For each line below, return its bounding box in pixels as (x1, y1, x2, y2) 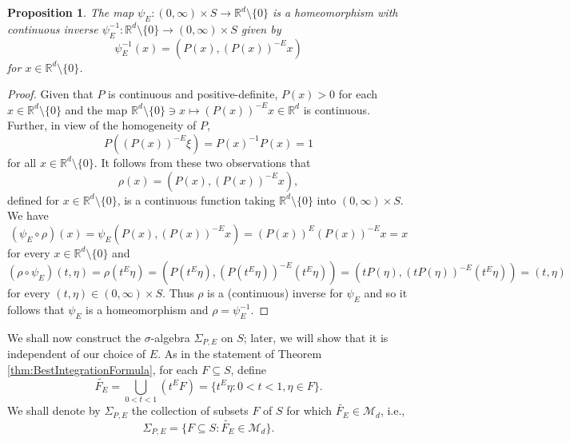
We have (7, 207, 49, 224)
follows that (7, 301, 65, 318)
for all (7, 153, 37, 170)
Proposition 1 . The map (7, 4, 134, 20)
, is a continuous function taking (117, 191, 276, 208)
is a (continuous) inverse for (207, 285, 343, 301)
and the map (65, 101, 128, 117)
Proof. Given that (7, 86, 94, 102)
